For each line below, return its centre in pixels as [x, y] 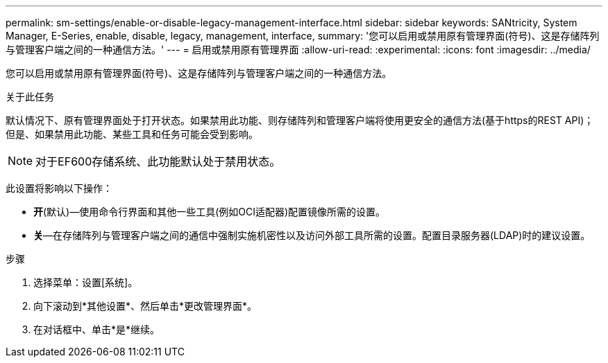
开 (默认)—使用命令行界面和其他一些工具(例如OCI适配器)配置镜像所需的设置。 [210, 212]
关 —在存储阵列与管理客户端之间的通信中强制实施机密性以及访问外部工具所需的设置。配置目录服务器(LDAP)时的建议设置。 [312, 235]
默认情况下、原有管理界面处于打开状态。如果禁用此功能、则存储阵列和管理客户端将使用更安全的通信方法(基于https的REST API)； [300, 120]
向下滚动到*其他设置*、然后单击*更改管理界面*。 [145, 306]
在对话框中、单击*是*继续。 [97, 329]
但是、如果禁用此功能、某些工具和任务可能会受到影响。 [132, 134]
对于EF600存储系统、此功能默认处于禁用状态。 [158, 161]
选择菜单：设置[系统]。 [86, 282]
